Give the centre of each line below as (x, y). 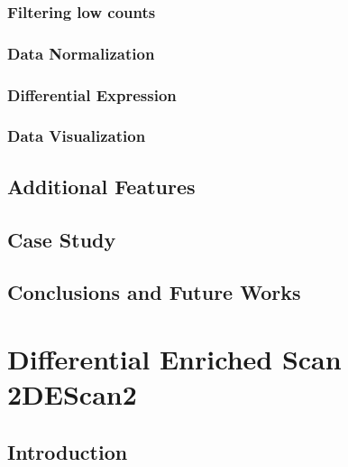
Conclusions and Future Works (154, 292)
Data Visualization (77, 136)
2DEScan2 (72, 394)
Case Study (62, 239)
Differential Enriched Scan (174, 358)
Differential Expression (92, 94)
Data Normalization (81, 53)
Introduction (68, 451)
